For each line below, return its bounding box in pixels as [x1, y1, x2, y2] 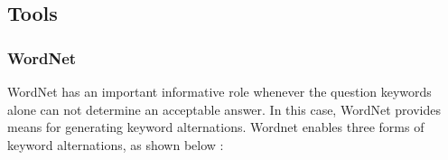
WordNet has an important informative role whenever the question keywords [7, 82, 432, 100]
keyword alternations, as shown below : [7, 135, 224, 154]
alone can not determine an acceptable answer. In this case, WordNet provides [7, 99, 441, 118]
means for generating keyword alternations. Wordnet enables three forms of [7, 118, 425, 136]
